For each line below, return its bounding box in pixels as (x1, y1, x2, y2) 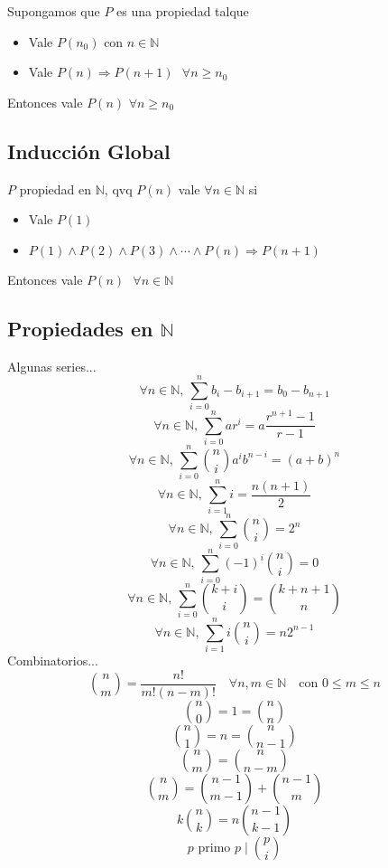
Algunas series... (7, 356, 97, 375)
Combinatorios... (7, 651, 98, 670)
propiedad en (19, 179, 92, 198)
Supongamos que (7, 2, 100, 20)
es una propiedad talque (116, 2, 249, 20)
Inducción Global (7, 137, 171, 165)
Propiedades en (7, 314, 153, 342)
